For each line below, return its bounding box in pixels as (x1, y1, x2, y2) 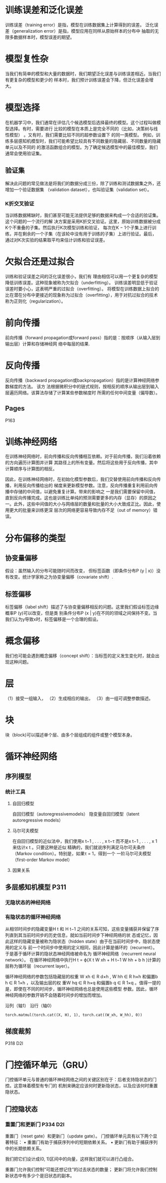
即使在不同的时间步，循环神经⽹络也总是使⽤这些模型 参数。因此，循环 (13, 986, 158, 992)
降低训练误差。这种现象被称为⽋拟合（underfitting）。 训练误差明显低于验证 (5, 279, 158, 285)
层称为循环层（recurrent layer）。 (5, 963, 73, 969)
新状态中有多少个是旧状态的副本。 (5, 1173, 75, 1179)
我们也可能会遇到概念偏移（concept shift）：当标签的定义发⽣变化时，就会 (5, 653, 156, 659)
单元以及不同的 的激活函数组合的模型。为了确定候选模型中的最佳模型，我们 (5, 144, 158, 150)
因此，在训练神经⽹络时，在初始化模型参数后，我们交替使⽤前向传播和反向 (5, 476, 157, 482)
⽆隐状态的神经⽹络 (5, 899, 51, 906)
